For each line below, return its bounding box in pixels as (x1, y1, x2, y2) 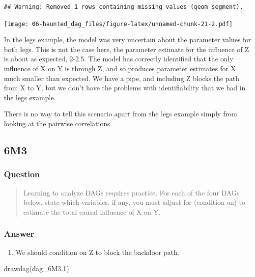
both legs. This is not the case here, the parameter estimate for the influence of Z (4, 44, 249, 54)
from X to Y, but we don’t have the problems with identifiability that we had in (4, 83, 246, 93)
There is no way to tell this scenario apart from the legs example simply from (4, 109, 237, 119)
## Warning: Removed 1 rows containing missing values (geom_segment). (4, 3, 243, 10)
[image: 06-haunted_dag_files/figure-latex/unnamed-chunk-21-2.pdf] (4, 20, 233, 28)
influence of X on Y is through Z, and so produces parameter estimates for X (4, 63, 236, 74)
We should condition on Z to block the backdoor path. (15, 247, 179, 257)
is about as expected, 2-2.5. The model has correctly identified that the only (4, 54, 233, 64)
